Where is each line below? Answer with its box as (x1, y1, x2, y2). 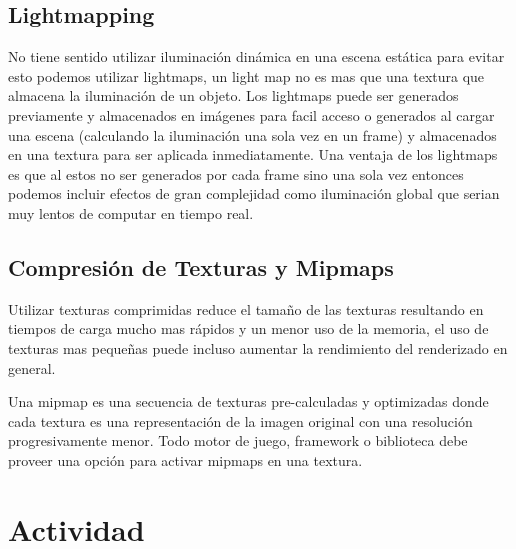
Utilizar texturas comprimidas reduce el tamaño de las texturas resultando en (8, 298, 484, 319)
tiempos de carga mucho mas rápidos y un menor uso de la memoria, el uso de (8, 318, 489, 339)
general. (8, 357, 56, 378)
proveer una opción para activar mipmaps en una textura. (8, 449, 363, 470)
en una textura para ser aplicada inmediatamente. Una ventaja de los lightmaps (8, 144, 498, 165)
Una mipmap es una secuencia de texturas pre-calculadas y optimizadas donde (8, 391, 489, 412)
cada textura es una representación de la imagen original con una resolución (8, 410, 473, 431)
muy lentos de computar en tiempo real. (8, 202, 254, 223)
